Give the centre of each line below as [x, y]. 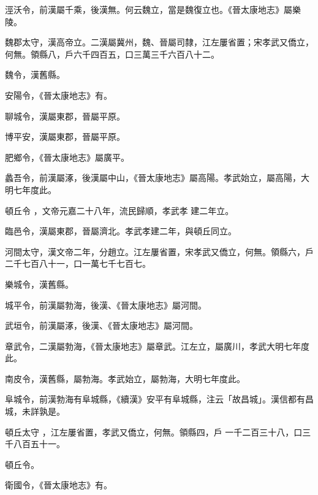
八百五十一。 [39, 444]
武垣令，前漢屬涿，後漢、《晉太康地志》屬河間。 [101, 325]
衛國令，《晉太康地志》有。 [59, 485]
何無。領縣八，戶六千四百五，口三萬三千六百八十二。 [112, 54]
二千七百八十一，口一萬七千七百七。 [78, 263]
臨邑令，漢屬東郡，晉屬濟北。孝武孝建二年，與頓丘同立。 [121, 231]
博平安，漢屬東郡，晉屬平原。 [65, 136]
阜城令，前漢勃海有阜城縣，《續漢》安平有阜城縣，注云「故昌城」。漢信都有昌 [159, 399]
